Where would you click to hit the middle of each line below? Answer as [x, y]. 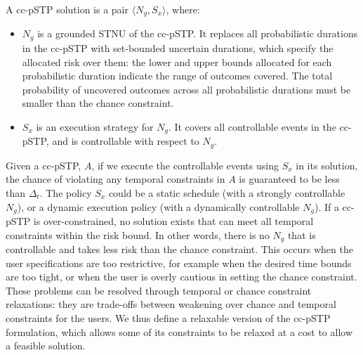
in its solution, [327, 165]
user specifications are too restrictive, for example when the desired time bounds [179, 263]
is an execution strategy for [95, 126]
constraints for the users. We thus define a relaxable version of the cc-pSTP [168, 318]
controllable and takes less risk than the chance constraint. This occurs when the [179, 249]
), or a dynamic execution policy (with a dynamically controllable [158, 206]
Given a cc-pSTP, [44, 165]
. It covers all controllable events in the [252, 126]
